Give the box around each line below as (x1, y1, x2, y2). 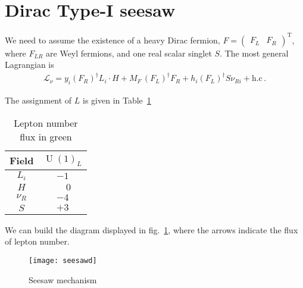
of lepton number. (5, 235, 70, 248)
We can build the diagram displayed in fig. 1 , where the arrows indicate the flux (5, 223, 298, 236)
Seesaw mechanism (29, 273, 97, 286)
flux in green (20, 129, 72, 143)
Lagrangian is (5, 58, 54, 71)
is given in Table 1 (83, 94, 151, 107)
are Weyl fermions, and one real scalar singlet (46, 46, 212, 59)
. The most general (220, 46, 289, 59)
